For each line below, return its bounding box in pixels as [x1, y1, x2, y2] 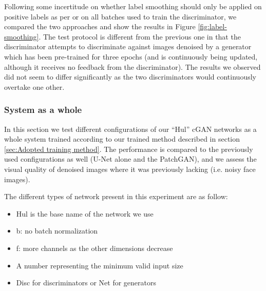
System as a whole [4, 103, 82, 116]
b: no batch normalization [16, 225, 98, 236]
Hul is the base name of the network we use [16, 208, 154, 219]
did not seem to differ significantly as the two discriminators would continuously [4, 71, 256, 82]
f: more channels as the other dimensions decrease [16, 242, 173, 253]
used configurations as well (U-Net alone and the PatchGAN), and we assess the [4, 153, 257, 164]
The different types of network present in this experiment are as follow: [4, 191, 228, 202]
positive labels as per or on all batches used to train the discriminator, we [4, 11, 237, 22]
